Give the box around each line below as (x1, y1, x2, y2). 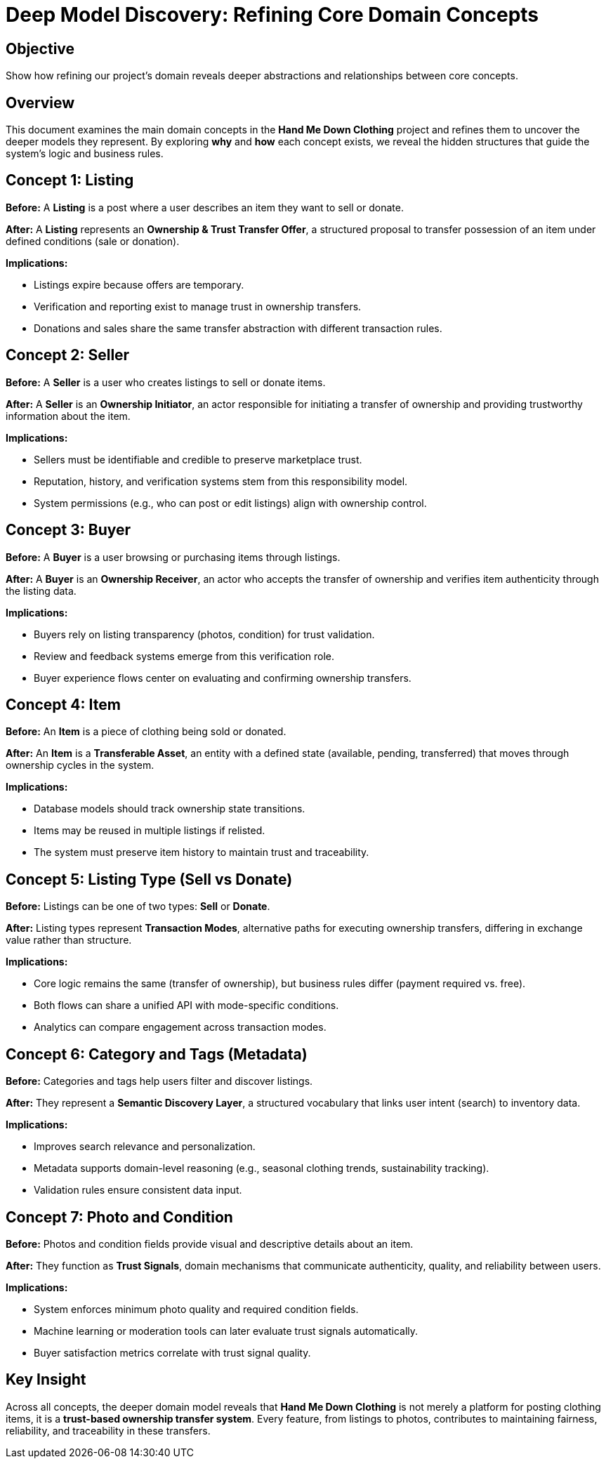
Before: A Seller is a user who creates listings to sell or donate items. (6, 376, 326, 388)
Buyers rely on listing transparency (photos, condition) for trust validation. (34, 628, 375, 640)
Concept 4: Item (6, 695, 121, 713)
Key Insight (6, 1371, 86, 1389)
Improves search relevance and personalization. (34, 1140, 256, 1153)
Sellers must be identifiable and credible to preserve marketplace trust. (34, 453, 362, 466)
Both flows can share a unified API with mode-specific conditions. (34, 999, 339, 1012)
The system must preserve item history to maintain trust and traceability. (34, 846, 369, 859)
